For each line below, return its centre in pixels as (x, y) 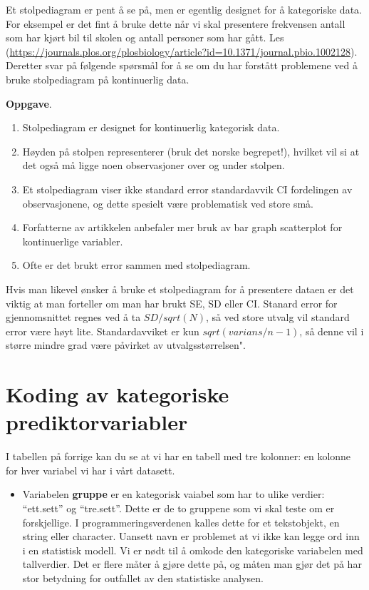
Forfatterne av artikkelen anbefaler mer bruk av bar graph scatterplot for (182, 227)
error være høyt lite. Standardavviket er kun (103, 331)
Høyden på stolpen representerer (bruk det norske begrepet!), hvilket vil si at (191, 151)
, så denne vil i (332, 331)
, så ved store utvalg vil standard (277, 317)
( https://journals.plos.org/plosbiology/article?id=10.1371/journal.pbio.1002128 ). (182, 51)
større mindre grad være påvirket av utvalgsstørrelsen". (126, 345)
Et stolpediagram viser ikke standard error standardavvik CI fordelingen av (187, 189)
